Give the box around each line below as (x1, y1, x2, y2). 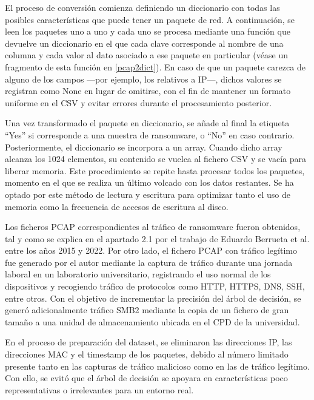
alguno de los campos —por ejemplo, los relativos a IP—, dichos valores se (5, 72, 282, 85)
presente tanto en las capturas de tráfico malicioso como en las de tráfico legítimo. (5, 359, 310, 372)
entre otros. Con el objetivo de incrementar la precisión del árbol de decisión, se (5, 291, 301, 304)
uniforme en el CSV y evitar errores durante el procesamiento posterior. (5, 96, 272, 109)
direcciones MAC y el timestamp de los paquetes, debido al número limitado (5, 348, 289, 361)
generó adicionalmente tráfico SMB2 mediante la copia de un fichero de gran (5, 303, 289, 316)
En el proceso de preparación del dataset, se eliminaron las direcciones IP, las (5, 336, 292, 348)
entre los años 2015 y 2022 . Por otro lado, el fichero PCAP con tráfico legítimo (5, 244, 297, 257)
